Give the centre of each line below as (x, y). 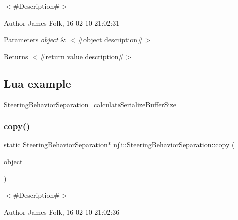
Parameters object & (35, 40)
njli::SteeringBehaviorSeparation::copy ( (174, 145)
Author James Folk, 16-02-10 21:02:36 (62, 211)
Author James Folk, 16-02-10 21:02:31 (62, 23)
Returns (16, 56)
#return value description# (82, 56)
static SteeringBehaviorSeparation (56, 145)
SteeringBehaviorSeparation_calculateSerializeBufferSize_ (93, 104)
